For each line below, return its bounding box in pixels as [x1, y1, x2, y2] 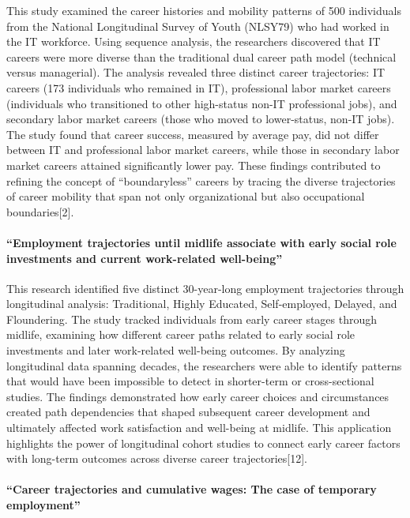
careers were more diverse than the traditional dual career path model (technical [6, 48, 397, 65]
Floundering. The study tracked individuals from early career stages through [6, 310, 378, 327]
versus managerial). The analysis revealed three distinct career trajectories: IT [6, 64, 386, 81]
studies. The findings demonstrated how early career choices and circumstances [6, 388, 389, 404]
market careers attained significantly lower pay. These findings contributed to [6, 156, 381, 173]
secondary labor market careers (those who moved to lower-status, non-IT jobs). [6, 111, 395, 127]
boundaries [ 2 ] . [6, 203, 74, 220]
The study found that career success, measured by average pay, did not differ [6, 126, 379, 142]
